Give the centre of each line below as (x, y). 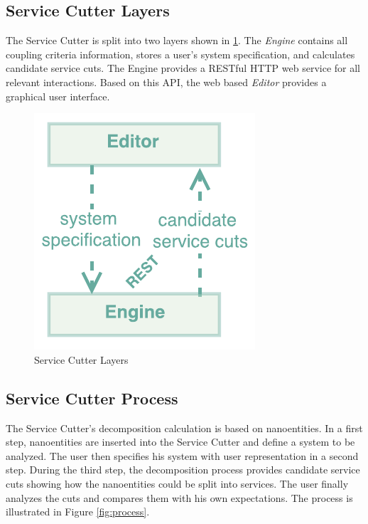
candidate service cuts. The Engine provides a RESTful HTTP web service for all (183, 68)
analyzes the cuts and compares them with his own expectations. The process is (179, 497)
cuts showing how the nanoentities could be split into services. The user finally (177, 483)
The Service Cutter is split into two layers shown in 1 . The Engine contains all (177, 40)
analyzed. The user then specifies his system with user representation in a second (182, 455)
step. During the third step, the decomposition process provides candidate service (183, 470)
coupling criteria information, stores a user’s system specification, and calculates (180, 54)
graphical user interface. (58, 96)
